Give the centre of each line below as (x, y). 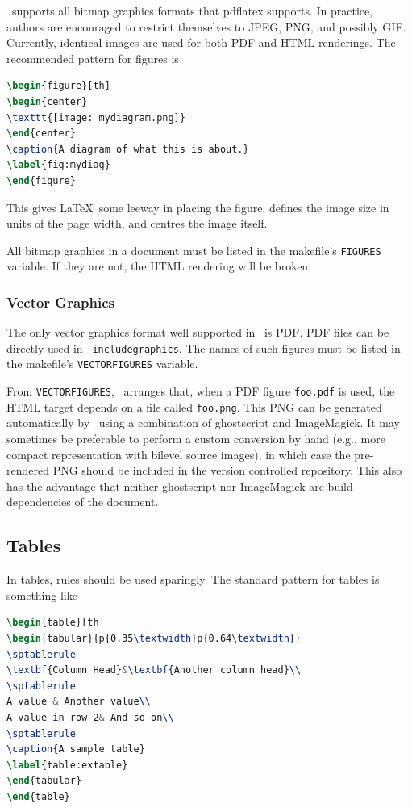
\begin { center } (47, 101)
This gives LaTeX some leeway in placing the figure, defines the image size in (198, 207)
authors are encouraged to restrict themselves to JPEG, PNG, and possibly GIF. (206, 26)
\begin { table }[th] (56, 623)
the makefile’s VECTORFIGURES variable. (102, 364)
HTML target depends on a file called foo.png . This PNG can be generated (194, 406)
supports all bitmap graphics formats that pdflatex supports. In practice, (192, 10)
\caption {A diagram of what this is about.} (128, 149)
